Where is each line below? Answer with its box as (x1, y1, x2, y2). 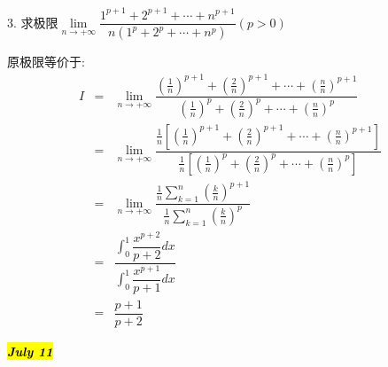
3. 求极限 (7, 12, 58, 31)
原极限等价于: (7, 52, 85, 71)
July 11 (7, 341, 53, 360)
